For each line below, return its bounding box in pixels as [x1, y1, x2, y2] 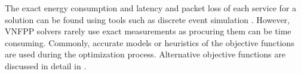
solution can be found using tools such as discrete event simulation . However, [5, 13, 290, 25]
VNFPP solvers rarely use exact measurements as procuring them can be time [5, 25, 291, 37]
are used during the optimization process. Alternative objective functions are [5, 48, 285, 60]
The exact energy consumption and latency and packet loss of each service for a [5, 2, 297, 14]
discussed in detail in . [5, 59, 87, 72]
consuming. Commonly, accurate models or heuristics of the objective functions [5, 36, 294, 49]
